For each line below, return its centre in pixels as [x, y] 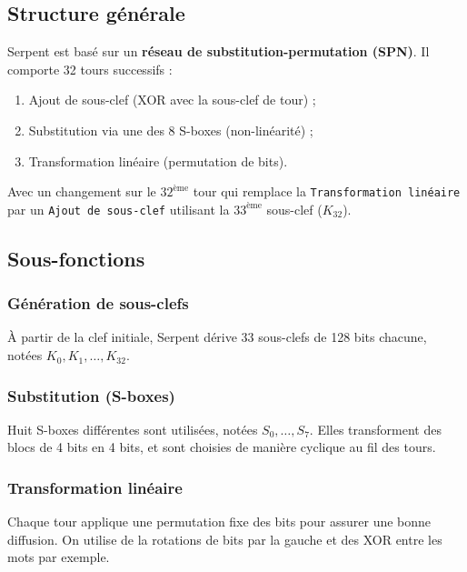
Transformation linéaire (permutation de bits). [158, 161]
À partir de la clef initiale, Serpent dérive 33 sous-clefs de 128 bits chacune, [217, 337]
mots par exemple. [59, 557]
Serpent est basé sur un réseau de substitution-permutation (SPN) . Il [219, 51]
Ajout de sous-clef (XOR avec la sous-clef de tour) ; [172, 100]
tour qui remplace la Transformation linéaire [327, 191]
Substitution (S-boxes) [91, 395]
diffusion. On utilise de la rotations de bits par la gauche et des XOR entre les [225, 539]
